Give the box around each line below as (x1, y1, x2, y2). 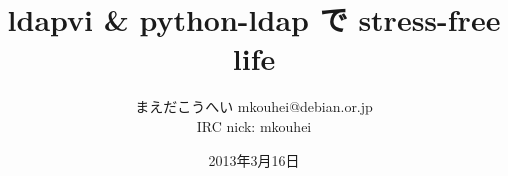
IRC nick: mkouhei (196, 115, 312, 136)
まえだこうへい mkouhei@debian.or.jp (135, 96, 373, 117)
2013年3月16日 (208, 149, 300, 170)
